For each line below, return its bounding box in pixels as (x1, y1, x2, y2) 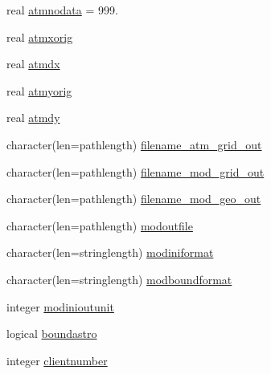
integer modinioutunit (6, 298, 114, 315)
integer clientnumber (6, 352, 108, 368)
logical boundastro (6, 325, 97, 342)
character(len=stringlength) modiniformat (6, 244, 214, 261)
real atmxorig (6, 28, 73, 45)
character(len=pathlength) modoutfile (6, 217, 193, 234)
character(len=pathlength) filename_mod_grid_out (6, 163, 265, 180)
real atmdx (6, 55, 60, 72)
